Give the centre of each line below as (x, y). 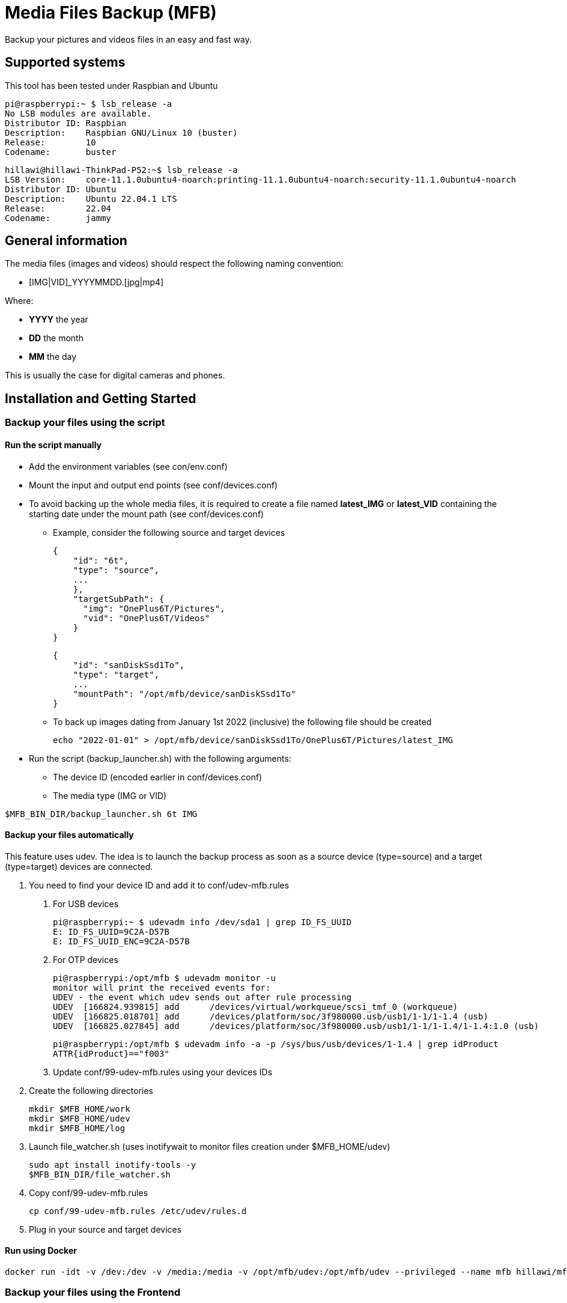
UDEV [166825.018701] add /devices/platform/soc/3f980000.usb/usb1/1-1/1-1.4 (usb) (271, 1016)
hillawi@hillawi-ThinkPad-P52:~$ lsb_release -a (121, 170)
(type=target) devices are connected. (79, 866)
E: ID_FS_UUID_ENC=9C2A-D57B (121, 941)
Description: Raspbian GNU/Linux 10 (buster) (121, 132)
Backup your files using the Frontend (93, 1292)
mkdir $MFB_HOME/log (77, 1128)
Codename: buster (61, 152)
